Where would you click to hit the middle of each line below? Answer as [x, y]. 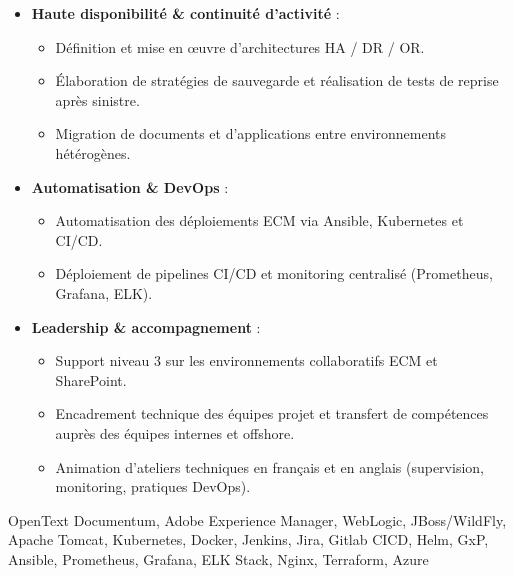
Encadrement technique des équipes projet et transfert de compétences [272, 413]
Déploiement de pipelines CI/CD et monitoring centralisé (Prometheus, [274, 273]
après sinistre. [97, 99]
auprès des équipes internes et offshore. [175, 432]
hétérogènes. [93, 152]
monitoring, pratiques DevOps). [153, 486]
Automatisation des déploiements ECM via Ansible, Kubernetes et [259, 220]
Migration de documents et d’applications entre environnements [251, 133]
